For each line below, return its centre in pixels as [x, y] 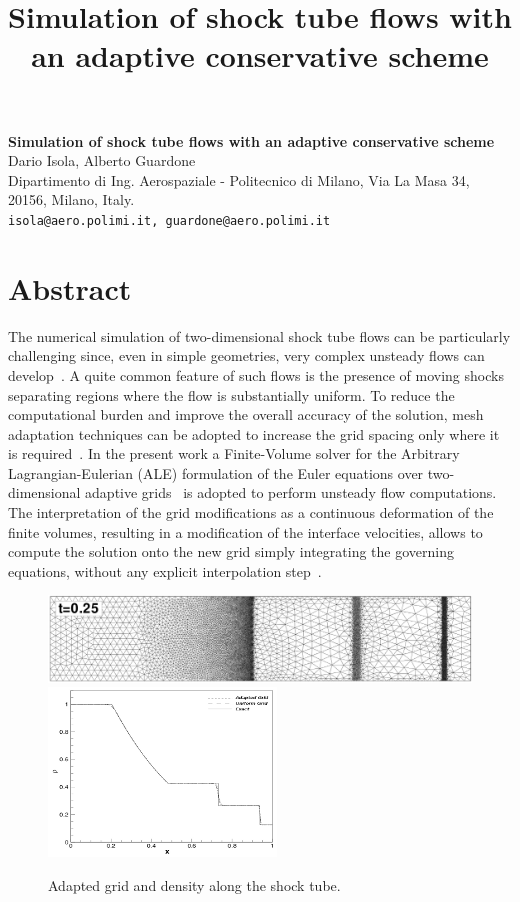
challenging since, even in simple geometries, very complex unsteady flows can [246, 355]
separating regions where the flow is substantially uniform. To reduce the [231, 394]
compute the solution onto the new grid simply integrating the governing [231, 551]
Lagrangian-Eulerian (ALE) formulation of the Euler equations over [216, 472]
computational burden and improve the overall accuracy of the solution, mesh [246, 414]
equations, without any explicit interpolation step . [165, 570]
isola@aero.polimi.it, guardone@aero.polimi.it [169, 220]
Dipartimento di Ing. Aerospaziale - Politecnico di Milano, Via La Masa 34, [239, 179]
